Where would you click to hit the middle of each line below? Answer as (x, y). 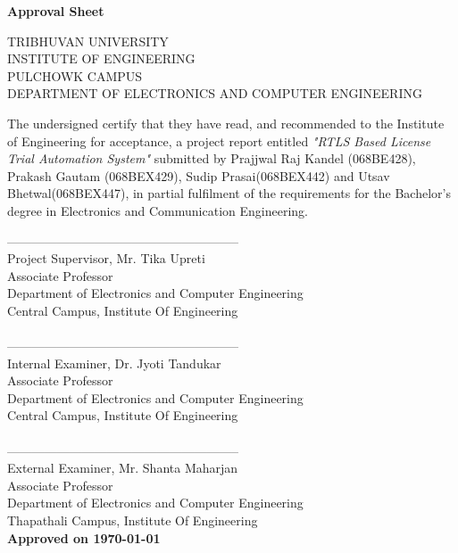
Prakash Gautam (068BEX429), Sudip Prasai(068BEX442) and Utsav (199, 175)
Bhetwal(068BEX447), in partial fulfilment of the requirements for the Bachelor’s (229, 193)
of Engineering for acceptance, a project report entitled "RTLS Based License (219, 140)
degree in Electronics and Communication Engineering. (158, 210)
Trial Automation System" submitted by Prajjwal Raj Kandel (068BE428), (212, 158)
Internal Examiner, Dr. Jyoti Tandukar (114, 363)
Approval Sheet (56, 11)
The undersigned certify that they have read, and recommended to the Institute (226, 123)
